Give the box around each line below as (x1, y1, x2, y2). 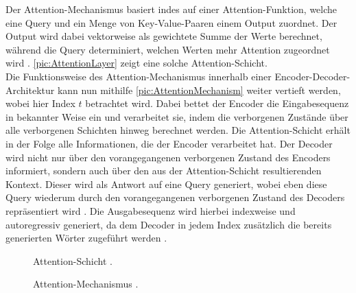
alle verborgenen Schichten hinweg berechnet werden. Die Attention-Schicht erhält (5, 123, 351, 137)
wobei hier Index (5, 96, 75, 110)
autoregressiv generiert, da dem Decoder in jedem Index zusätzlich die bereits (5, 217, 332, 231)
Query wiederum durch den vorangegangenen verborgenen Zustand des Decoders (5, 190, 345, 204)
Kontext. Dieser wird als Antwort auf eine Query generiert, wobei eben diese (5, 176, 327, 191)
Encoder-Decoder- (274, 69, 351, 83)
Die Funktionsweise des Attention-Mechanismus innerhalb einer (5, 69, 272, 83)
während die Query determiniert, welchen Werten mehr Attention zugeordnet (5, 42, 330, 56)
